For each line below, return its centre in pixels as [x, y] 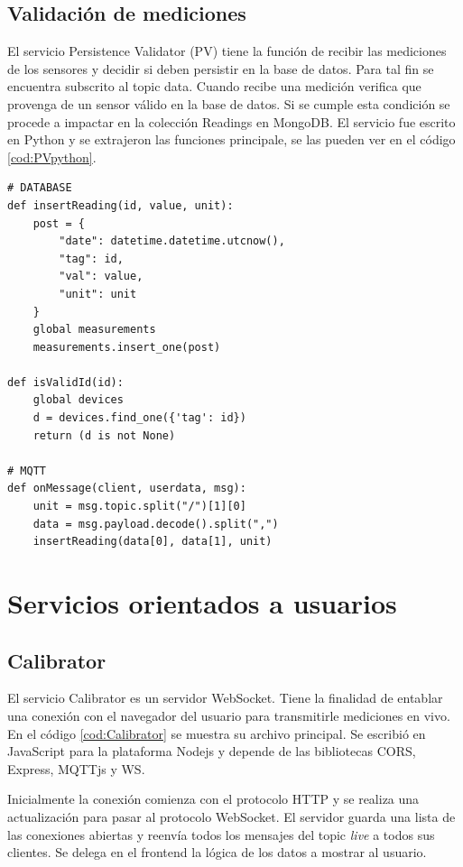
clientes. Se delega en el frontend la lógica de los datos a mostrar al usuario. [217, 852]
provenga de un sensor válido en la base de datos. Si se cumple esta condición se [229, 103]
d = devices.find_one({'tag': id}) [139, 418]
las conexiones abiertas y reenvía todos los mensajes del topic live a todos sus [221, 834]
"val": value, [101, 277]
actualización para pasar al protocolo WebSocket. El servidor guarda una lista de [231, 816]
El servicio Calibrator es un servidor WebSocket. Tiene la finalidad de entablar [225, 698]
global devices [78, 400]
